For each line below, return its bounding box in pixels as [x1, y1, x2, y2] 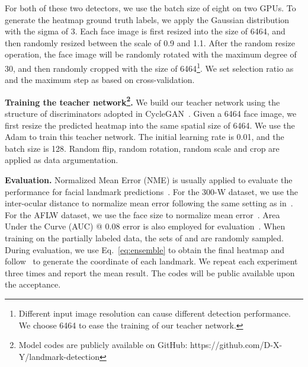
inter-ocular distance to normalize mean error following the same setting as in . [5, 197, 293, 209]
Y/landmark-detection [18, 350, 100, 362]
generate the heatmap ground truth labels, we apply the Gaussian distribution [5, 13, 290, 25]
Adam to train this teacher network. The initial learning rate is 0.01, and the [5, 130, 284, 143]
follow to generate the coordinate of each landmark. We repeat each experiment [5, 255, 298, 267]
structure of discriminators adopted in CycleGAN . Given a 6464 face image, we [5, 107, 297, 120]
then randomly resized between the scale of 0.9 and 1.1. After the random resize [5, 36, 295, 49]
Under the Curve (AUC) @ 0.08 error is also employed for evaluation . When [5, 220, 285, 232]
